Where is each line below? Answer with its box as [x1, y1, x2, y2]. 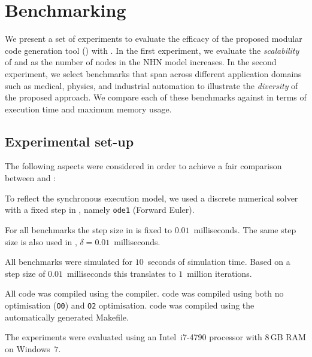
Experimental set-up [5, 132, 134, 150]
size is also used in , [5, 235, 77, 248]
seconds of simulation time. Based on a [147, 255, 290, 268]
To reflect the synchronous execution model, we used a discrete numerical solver [5, 191, 298, 204]
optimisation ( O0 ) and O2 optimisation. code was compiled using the [5, 298, 255, 311]
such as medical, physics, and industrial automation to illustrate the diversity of [5, 79, 298, 91]
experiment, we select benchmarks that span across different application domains [5, 67, 302, 80]
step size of [5, 267, 46, 279]
